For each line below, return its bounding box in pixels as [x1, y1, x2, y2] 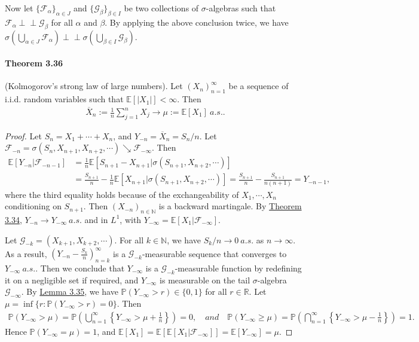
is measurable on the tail [160, 273, 250, 286]
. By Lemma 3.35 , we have [21, 285, 118, 298]
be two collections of [124, 2, 199, 14]
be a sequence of [228, 80, 289, 92]
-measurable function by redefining [175, 261, 302, 274]
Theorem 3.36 [5, 57, 63, 69]
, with [120, 213, 142, 225]
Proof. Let [5, 129, 42, 142]
